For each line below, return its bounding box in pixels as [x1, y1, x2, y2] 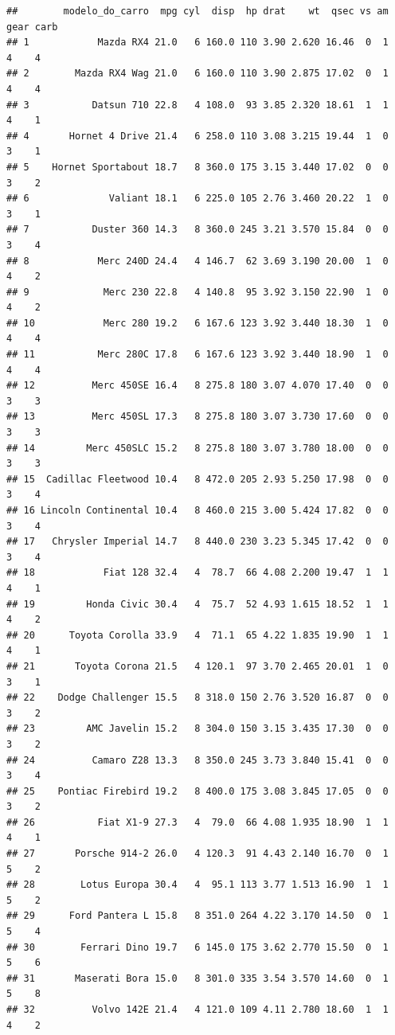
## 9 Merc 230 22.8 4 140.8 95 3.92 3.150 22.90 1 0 [6, 286, 389, 298]
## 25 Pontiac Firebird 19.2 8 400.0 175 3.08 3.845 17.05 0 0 [6, 785, 389, 797]
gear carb [6, 21, 58, 33]
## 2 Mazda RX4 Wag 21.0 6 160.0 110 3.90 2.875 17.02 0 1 [6, 68, 389, 80]
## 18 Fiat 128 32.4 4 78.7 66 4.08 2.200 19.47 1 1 [6, 567, 389, 579]
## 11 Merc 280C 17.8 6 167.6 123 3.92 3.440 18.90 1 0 [6, 349, 389, 361]
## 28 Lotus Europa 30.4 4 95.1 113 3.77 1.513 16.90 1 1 [6, 879, 389, 891]
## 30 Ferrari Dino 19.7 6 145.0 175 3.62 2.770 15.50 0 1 [6, 941, 389, 953]
